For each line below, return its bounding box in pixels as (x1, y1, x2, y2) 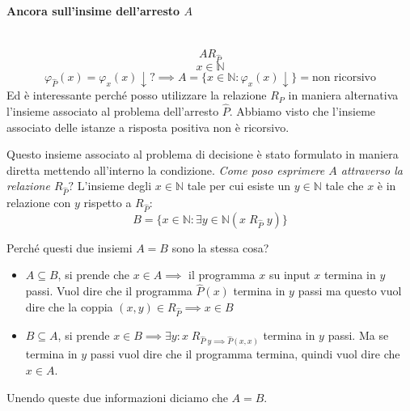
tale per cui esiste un (187, 177, 291, 194)
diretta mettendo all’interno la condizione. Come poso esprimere (6, 161, 325, 178)
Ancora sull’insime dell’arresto (6, 2, 180, 19)
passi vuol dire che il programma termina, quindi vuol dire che (90, 345, 400, 362)
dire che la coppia (25, 298, 113, 315)
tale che (325, 177, 364, 194)
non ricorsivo (311, 72, 377, 84)
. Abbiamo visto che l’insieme (229, 102, 376, 119)
